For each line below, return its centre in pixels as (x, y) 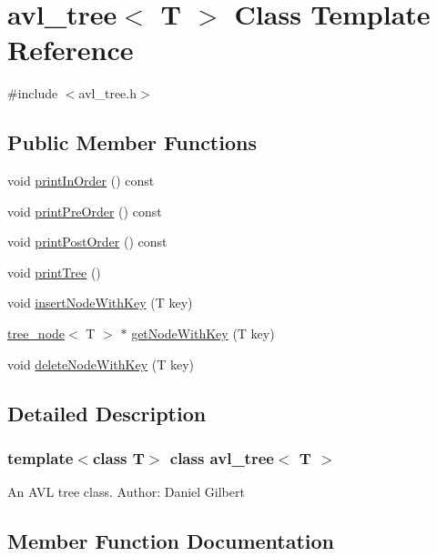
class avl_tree (222, 457)
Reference (71, 50)
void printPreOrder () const (85, 211)
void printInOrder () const (81, 181)
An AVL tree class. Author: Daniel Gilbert (126, 492)
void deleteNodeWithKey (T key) (101, 364)
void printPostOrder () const (87, 242)
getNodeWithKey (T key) (203, 334)
